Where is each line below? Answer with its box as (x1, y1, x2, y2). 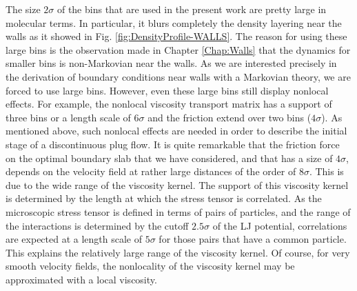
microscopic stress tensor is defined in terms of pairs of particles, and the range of (6, 204, 351, 219)
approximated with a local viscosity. (6, 272, 157, 286)
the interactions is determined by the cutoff (6, 218, 189, 232)
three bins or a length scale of (6, 110, 131, 124)
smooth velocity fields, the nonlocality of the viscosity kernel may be (6, 259, 295, 273)
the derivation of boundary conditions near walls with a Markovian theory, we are (6, 69, 351, 83)
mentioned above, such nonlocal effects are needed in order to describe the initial (6, 123, 347, 138)
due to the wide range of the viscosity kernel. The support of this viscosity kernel (6, 177, 349, 192)
